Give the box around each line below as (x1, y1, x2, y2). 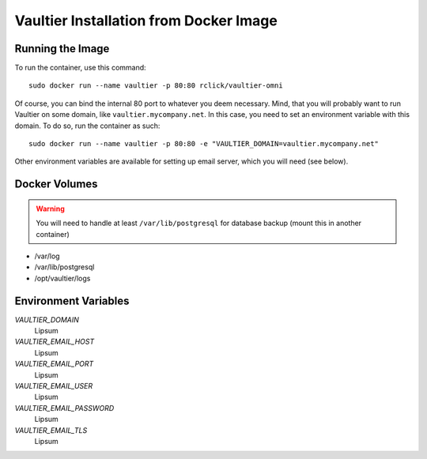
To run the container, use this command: (14, 63, 146, 73)
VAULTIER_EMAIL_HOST (14, 337, 95, 347)
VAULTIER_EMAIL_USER (14, 382, 93, 391)
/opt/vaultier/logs (34, 273, 91, 283)
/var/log (34, 251, 60, 261)
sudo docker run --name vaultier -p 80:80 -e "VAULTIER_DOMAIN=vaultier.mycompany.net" (28, 139, 380, 149)
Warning (36, 204, 65, 213)
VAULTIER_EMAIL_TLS (14, 425, 88, 435)
